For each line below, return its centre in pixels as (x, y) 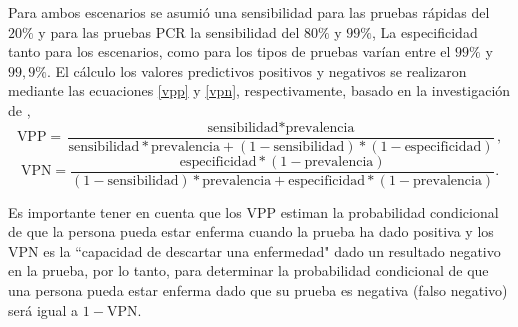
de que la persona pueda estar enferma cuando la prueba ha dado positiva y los (251, 231)
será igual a (43, 309)
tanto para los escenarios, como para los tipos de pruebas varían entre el (229, 51)
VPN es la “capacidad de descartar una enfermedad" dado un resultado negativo (254, 250)
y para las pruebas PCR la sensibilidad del (169, 31)
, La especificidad (425, 31)
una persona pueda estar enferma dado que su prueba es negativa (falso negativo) (258, 290)
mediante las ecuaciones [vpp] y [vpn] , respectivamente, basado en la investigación (259, 90)
